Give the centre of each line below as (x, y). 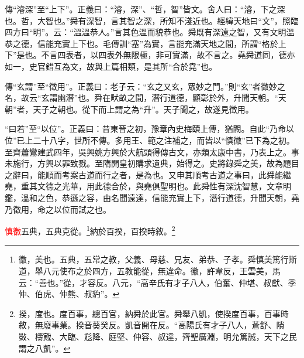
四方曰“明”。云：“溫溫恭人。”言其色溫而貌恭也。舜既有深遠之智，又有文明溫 (150, 32)
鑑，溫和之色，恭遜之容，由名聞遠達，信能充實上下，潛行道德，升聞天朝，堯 (152, 197)
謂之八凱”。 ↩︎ (44, 348)
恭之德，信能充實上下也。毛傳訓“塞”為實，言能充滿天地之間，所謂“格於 (141, 43)
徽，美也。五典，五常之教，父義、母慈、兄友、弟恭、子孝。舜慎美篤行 (153, 259)
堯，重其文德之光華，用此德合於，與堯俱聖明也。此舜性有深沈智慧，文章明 (148, 186)
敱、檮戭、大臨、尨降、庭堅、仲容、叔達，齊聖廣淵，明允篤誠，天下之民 (158, 336)
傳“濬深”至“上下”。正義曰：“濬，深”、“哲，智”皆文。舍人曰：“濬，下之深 (145, 9)
